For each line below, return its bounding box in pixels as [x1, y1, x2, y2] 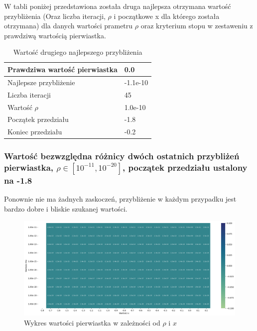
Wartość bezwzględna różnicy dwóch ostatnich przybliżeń [4, 150, 240, 162]
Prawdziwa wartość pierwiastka [7, 64, 118, 74]
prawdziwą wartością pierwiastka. [4, 30, 106, 40]
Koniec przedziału [7, 126, 62, 137]
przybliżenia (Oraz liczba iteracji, [4, 10, 106, 21]
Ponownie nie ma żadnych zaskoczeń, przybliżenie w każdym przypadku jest [4, 194, 237, 204]
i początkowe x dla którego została [114, 10, 220, 21]
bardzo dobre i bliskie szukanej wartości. [4, 203, 128, 214]
